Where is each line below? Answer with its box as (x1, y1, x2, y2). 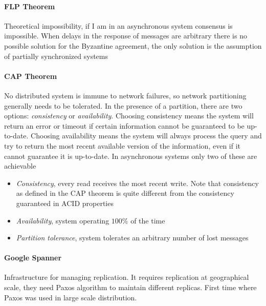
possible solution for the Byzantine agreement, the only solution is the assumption (4, 40, 262, 51)
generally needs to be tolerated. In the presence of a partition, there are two (4, 100, 242, 111)
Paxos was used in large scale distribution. (4, 292, 137, 302)
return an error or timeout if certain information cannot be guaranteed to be (4, 120, 245, 131)
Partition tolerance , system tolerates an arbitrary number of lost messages (16, 232, 249, 243)
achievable (4, 160, 36, 171)
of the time (130, 215, 165, 226)
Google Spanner (4, 252, 62, 263)
